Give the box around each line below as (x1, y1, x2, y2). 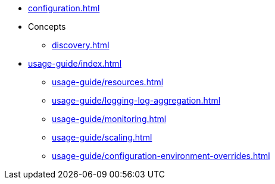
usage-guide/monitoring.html (52, 114, 167, 124)
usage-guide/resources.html (52, 77, 164, 87)
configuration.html (28, 3, 100, 13)
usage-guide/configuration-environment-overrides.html (52, 151, 270, 161)
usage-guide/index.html (28, 58, 122, 68)
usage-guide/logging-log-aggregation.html (52, 95, 221, 105)
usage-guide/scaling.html (52, 132, 152, 142)
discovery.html (52, 40, 110, 50)
